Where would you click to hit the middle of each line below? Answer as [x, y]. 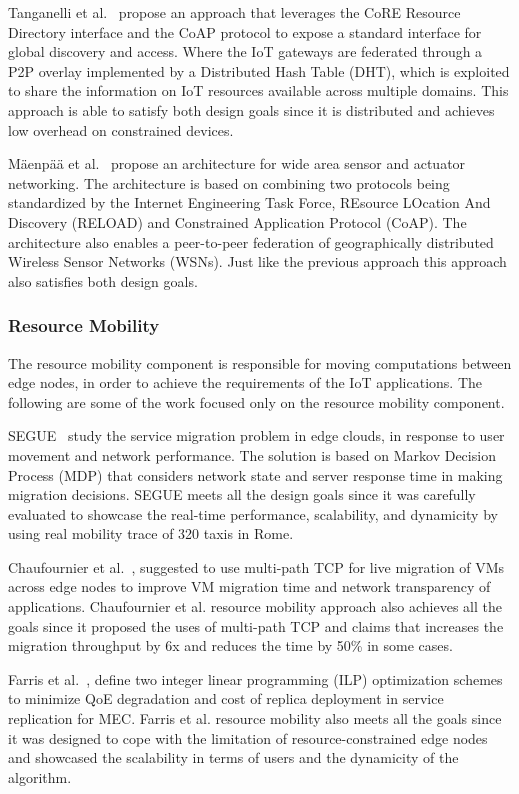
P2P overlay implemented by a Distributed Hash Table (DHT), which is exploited [259, 70]
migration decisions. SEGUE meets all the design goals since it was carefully [242, 494]
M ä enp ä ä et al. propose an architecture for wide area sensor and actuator [237, 163]
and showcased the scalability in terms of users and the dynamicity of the [233, 757]
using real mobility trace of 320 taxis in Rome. [151, 533]
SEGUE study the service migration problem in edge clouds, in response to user [256, 435]
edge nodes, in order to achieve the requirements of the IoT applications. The [245, 382]
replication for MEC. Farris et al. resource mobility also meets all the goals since [255, 718]
